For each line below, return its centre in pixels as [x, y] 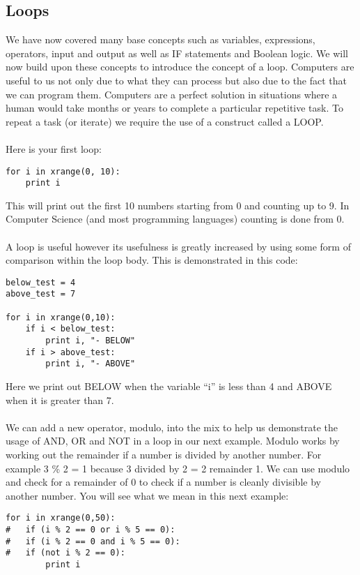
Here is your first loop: [54, 148]
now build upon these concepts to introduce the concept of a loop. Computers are [180, 67]
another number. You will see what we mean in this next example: [147, 495]
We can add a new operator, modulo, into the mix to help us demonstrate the [172, 427]
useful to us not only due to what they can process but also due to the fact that [177, 80]
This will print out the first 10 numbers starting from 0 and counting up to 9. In [178, 205]
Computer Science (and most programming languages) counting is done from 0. [175, 219]
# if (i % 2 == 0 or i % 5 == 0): [91, 530]
